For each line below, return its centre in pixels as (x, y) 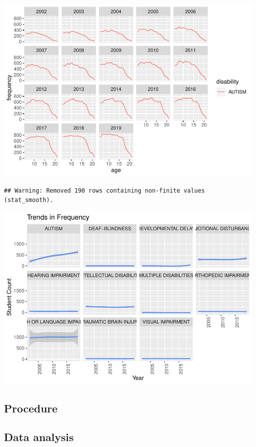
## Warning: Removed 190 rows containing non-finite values (105, 190)
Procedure (31, 408)
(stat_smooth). (29, 200)
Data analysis (39, 437)
